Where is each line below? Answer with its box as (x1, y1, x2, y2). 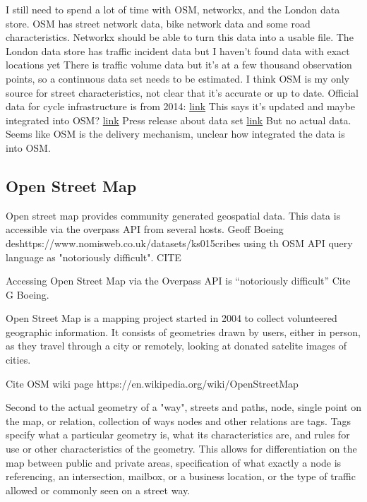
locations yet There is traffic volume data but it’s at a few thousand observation (6, 57, 352, 72)
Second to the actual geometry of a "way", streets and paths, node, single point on (6, 400, 361, 414)
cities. (6, 352, 31, 367)
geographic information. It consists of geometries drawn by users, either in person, (6, 324, 361, 339)
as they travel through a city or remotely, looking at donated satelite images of (6, 338, 347, 353)
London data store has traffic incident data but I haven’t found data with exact (6, 43, 350, 58)
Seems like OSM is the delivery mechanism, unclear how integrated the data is (6, 126, 345, 141)
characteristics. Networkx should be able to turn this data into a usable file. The (6, 30, 354, 44)
